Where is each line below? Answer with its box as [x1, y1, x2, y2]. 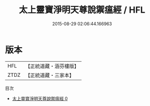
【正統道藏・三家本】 [25, 71, 75, 78]
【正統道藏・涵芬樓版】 [25, 63, 80, 70]
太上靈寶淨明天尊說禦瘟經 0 [12, 95, 68, 101]
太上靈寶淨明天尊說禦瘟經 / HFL [19, 4, 146, 16]
